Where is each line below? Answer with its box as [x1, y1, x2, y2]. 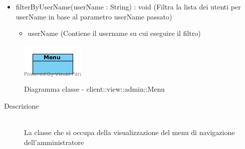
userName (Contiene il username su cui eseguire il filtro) [28, 28, 201, 38]
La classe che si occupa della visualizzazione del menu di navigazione [24, 127, 235, 138]
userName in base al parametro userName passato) [16, 11, 172, 21]
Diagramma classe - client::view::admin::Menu [24, 84, 165, 94]
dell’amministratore [24, 137, 84, 147]
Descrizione [4, 100, 39, 111]
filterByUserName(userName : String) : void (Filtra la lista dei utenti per [16, 1, 241, 11]
